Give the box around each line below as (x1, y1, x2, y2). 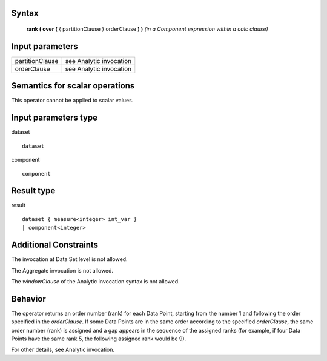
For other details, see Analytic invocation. (11, 346, 115, 354)
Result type (11, 185, 56, 196)
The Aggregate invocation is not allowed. (11, 267, 114, 274)
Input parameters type (11, 113, 98, 123)
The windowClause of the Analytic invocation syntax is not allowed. (11, 277, 180, 285)
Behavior (11, 294, 47, 304)
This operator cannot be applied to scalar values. (11, 97, 134, 104)
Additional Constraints (11, 240, 99, 250)
